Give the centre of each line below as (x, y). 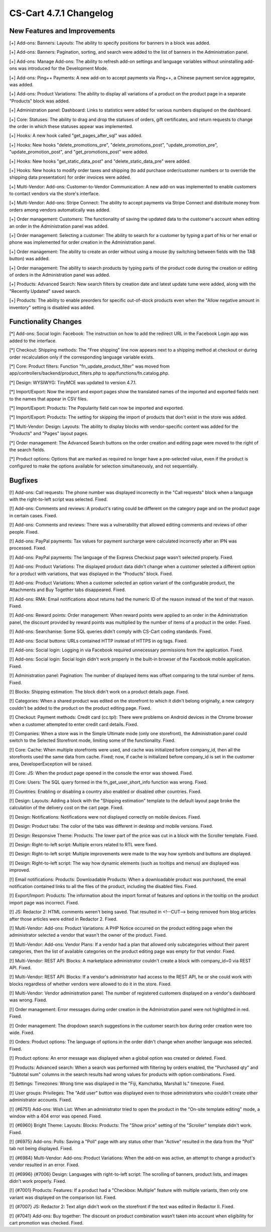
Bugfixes (24, 480)
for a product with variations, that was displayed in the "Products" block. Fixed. (91, 574)
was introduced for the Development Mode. (63, 68)
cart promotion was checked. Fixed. (46, 1223)
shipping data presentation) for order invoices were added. (70, 177)
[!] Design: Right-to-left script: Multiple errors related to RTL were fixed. (83, 845)
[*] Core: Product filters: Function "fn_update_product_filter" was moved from (90, 366)
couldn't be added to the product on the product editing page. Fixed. (80, 708)
